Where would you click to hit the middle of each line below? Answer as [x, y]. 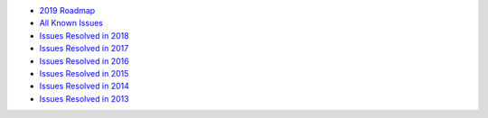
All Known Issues [71, 23]
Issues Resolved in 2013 [84, 98]
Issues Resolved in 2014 [84, 86]
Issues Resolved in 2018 [84, 35]
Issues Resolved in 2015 [84, 73]
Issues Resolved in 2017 [84, 49]
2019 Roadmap [67, 10]
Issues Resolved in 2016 [84, 61]
